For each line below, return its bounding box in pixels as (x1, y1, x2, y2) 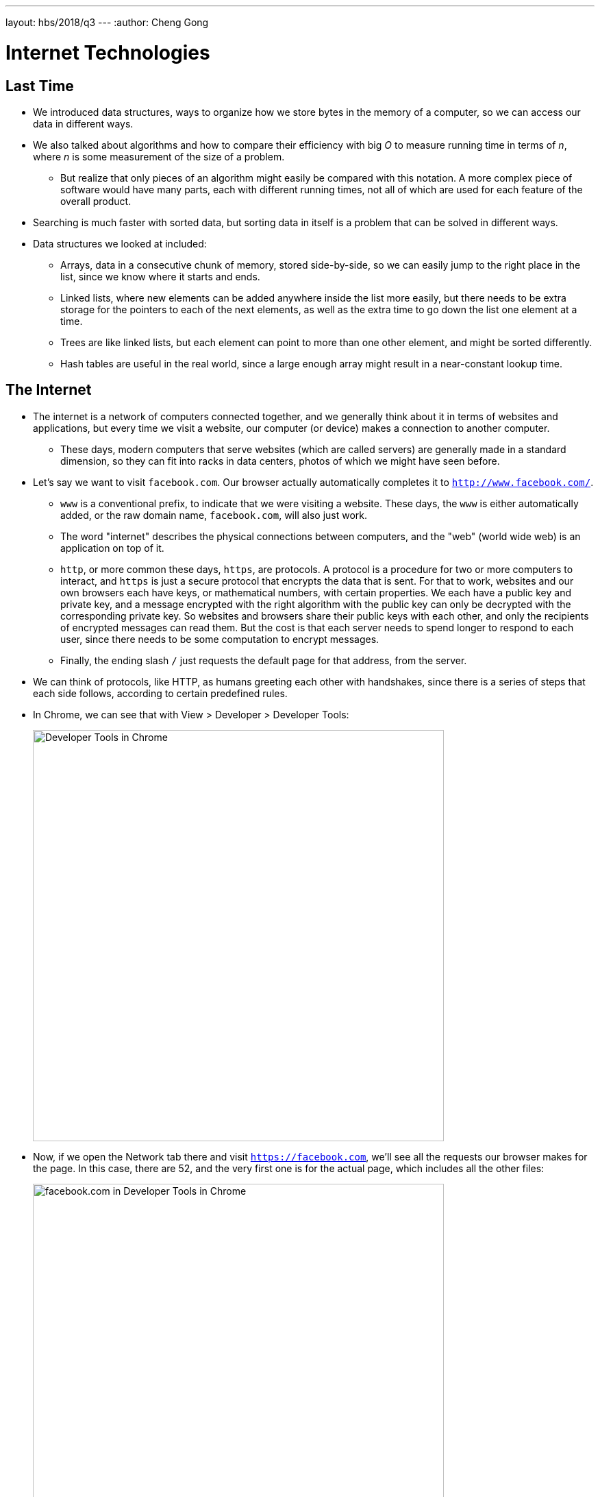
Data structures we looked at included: (33, 237, 207, 249)
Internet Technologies (5, 40, 210, 64)
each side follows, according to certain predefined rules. (33, 687, 288, 699)
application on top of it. (60, 541, 164, 554)
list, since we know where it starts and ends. (60, 270, 260, 282)
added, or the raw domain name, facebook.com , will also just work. (60, 509, 368, 521)
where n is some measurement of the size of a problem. (33, 150, 285, 162)
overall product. (60, 195, 132, 207)
